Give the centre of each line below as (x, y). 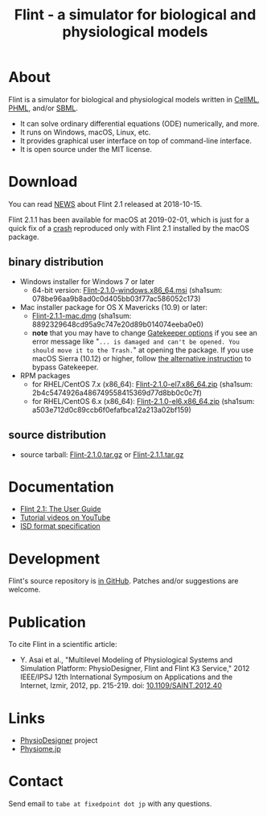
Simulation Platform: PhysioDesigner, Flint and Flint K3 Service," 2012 (135, 669)
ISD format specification (60, 526)
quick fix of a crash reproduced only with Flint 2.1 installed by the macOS (129, 228)
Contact (36, 781)
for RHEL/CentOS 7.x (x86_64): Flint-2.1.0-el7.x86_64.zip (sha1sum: (142, 384)
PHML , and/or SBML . (43, 108)
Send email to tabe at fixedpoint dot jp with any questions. (110, 804)
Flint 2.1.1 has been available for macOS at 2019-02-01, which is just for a (129, 220)
